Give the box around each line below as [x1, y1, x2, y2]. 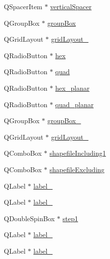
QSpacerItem [4, 1, 42, 11]
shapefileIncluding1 [49, 148, 106, 158]
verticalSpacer [50, 1, 92, 11]
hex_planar [55, 82, 90, 93]
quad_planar [55, 99, 94, 109]
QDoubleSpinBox [4, 213, 55, 223]
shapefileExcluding [49, 164, 105, 174]
